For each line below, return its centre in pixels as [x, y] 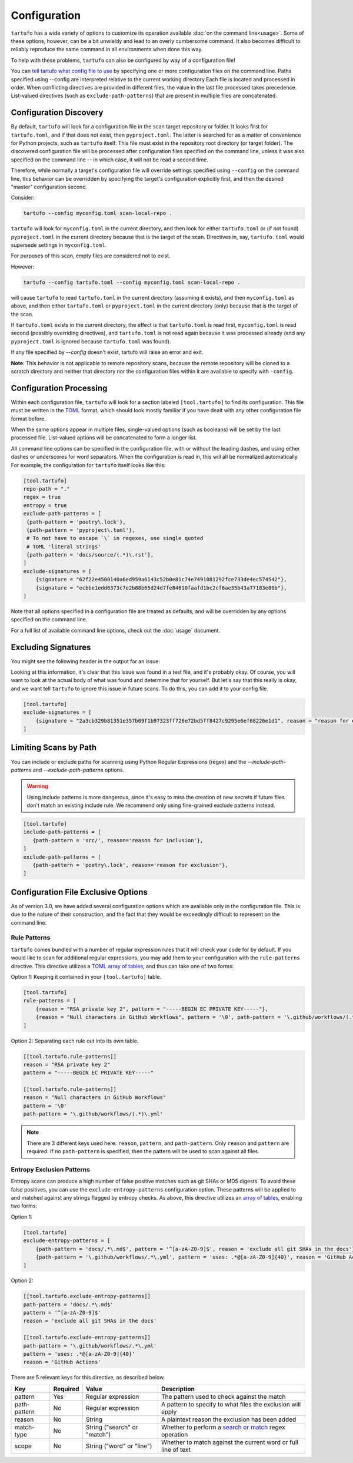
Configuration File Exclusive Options [79, 892]
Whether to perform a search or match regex [223, 1427]
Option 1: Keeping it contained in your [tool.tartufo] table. [86, 977]
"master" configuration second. [49, 187]
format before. [29, 419]
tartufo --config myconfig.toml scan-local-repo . [98, 213]
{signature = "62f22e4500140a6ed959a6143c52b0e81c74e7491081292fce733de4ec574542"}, [161, 580]
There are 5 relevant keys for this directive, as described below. [88, 1378]
